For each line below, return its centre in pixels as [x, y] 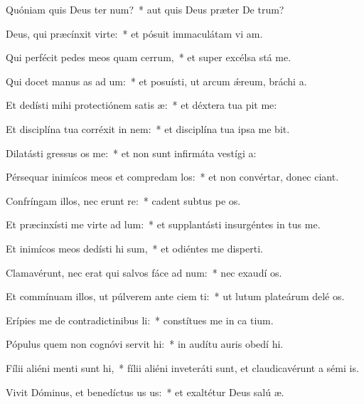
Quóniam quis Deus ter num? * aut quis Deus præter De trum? [145, 9]
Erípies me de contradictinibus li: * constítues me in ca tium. [140, 320]
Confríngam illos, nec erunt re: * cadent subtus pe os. [123, 200]
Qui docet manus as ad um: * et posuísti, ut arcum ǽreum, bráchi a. [156, 81]
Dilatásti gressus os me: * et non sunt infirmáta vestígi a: [131, 153]
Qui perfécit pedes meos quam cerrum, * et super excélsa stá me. [149, 57]
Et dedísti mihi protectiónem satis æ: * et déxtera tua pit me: [141, 105]
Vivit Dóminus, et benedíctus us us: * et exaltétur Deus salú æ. [145, 392]
